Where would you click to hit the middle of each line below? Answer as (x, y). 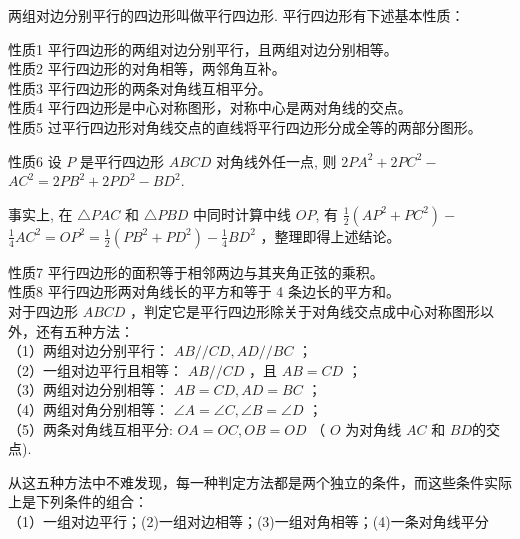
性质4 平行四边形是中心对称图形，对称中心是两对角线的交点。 (210, 107)
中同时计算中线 (242, 213)
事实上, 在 (40, 213)
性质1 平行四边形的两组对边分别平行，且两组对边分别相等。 (203, 48)
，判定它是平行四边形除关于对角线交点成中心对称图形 (305, 310)
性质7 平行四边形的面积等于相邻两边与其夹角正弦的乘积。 (196, 271)
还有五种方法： (84, 330)
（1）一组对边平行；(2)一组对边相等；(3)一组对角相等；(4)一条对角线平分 (248, 520)
